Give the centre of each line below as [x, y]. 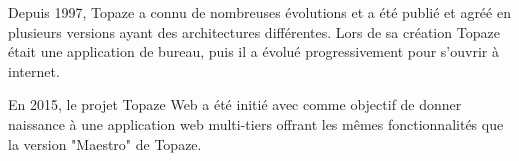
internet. [34, 70]
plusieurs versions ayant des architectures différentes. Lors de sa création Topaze [254, 31]
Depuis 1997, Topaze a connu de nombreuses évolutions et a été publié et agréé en [259, 12]
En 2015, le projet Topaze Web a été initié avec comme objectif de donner [235, 104]
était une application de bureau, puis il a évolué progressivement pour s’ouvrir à [253, 51]
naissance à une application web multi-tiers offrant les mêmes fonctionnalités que [256, 123]
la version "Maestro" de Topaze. [105, 143]
